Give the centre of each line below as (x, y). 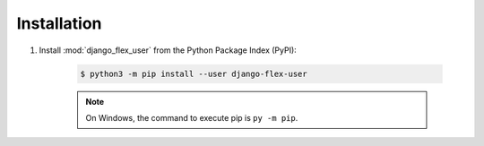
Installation (59, 23)
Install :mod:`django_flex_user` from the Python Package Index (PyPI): (168, 50)
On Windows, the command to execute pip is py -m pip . (192, 117)
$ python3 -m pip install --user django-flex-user (194, 73)
